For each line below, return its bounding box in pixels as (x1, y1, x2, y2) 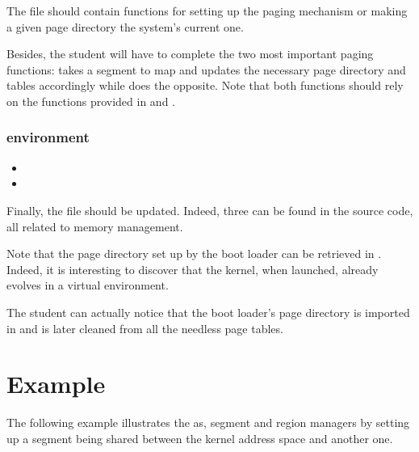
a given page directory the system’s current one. (6, 18, 244, 35)
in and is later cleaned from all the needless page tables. (6, 319, 283, 336)
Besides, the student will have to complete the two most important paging (6, 45, 374, 62)
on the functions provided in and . (6, 92, 175, 109)
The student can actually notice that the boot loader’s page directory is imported (6, 303, 410, 320)
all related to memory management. (6, 218, 183, 234)
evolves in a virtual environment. (6, 277, 169, 294)
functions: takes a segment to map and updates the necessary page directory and (6, 61, 406, 78)
